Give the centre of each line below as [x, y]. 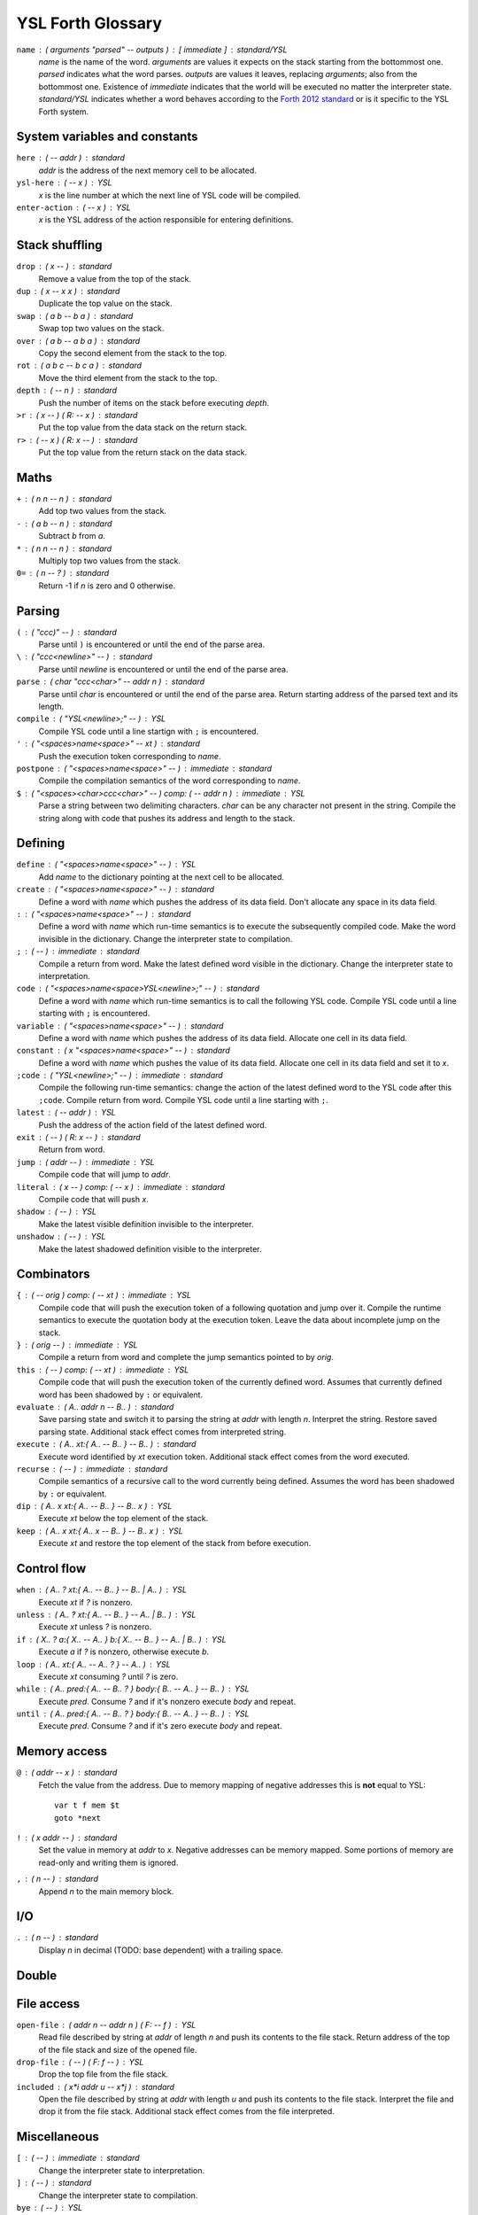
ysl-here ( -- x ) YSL [64, 183]
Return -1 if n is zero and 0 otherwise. [107, 586]
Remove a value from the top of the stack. [115, 278]
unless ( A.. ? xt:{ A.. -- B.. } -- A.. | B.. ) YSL [106, 1614]
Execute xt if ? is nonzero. [85, 1602]
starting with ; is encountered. [94, 1014]
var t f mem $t [87, 1806]
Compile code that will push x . [94, 1199]
